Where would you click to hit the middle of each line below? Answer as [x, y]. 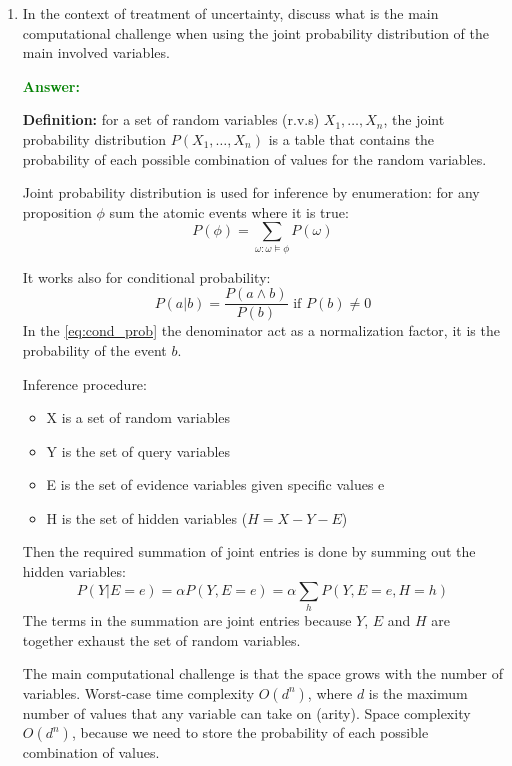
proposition [57, 211]
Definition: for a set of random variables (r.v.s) [171, 119]
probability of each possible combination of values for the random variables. [254, 158]
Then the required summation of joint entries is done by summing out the [249, 551]
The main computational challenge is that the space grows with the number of [262, 673]
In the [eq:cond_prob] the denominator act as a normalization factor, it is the [261, 330]
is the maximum [418, 692]
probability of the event [94, 349]
